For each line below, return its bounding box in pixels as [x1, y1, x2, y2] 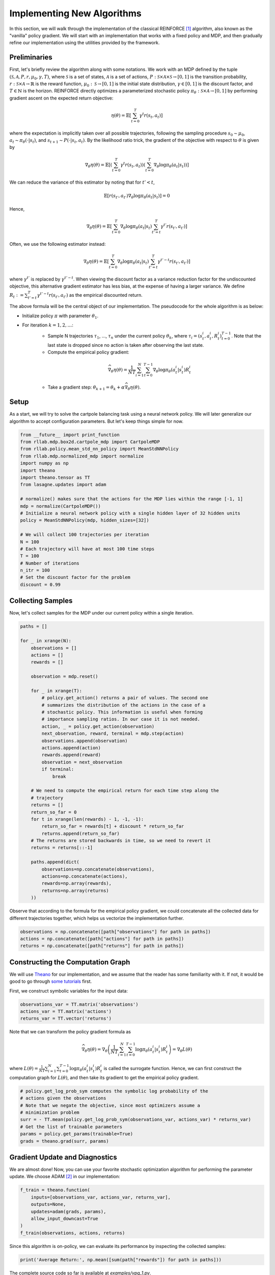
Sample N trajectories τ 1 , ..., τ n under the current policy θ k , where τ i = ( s [47, 333, 203, 340]
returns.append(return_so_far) [41, 830, 120, 836]
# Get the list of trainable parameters [20, 1124, 122, 1130]
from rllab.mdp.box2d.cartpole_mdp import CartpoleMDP [20, 439, 160, 445]
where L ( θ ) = [9, 1065, 38, 1072]
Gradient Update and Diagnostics [9, 1153, 117, 1161]
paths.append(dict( [31, 859, 80, 865]
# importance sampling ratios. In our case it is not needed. [41, 717, 201, 722]
